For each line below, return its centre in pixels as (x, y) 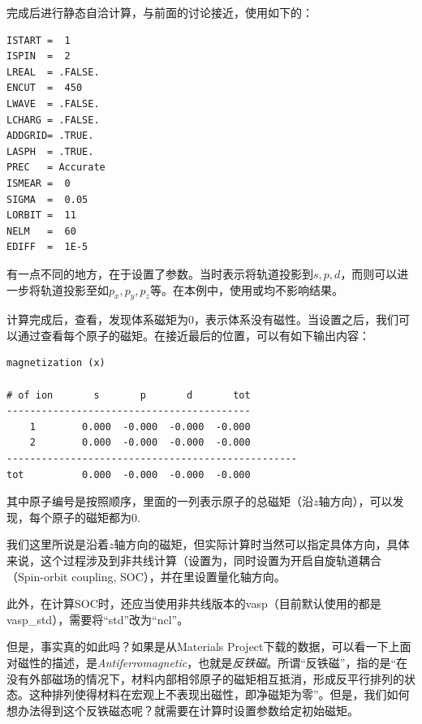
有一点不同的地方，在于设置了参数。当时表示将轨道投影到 (160, 273)
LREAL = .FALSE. (53, 72)
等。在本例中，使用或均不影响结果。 (246, 289)
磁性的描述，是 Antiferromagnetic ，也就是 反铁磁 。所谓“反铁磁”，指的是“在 (213, 662)
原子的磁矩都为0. (96, 517)
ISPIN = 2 (39, 56)
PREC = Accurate (56, 168)
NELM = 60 (41, 231)
